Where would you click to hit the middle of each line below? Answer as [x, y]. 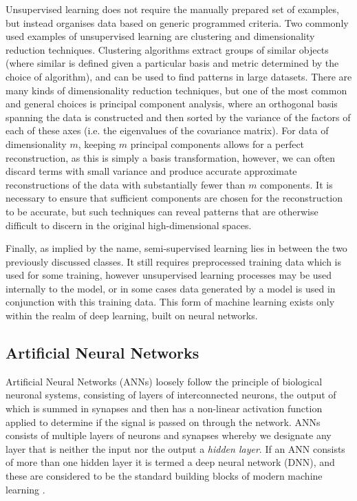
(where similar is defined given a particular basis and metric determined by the [172, 63]
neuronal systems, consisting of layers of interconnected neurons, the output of [171, 395]
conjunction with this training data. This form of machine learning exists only [170, 302]
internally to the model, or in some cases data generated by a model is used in [171, 288]
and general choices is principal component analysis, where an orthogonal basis [172, 104]
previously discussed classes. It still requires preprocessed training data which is [174, 261]
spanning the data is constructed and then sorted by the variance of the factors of [178, 117]
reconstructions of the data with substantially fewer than [126, 184]
